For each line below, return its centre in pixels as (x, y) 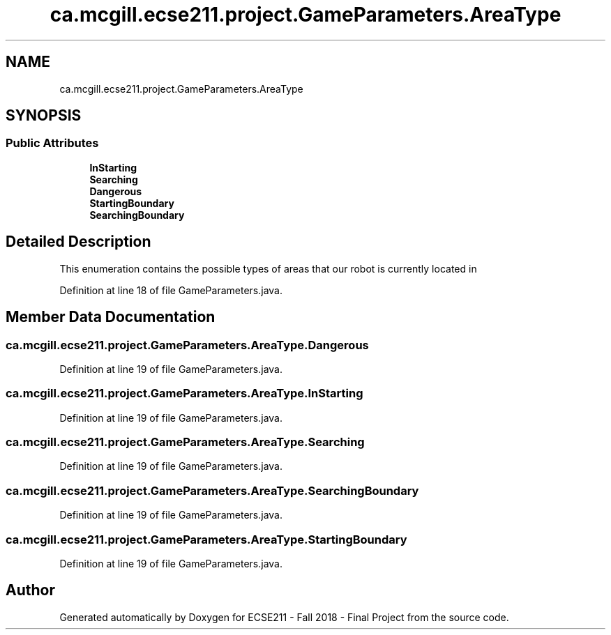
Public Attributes (52, 143)
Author (30, 590)
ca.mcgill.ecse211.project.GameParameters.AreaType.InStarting (184, 393)
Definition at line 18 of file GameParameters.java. (171, 290)
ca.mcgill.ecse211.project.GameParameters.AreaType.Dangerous (187, 345)
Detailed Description (78, 242)
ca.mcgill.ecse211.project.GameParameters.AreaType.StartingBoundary (206, 539)
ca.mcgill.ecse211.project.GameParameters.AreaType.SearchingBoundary (212, 490)
